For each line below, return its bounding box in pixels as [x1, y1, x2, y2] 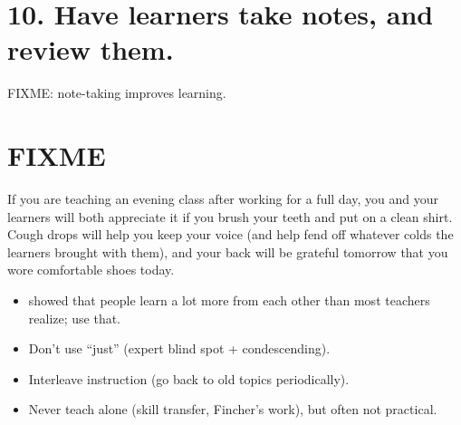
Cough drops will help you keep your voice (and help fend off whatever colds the [7, 225, 454, 244]
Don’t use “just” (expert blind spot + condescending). [28, 339, 331, 358]
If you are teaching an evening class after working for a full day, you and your [7, 189, 438, 208]
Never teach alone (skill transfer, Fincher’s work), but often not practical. [28, 400, 437, 419]
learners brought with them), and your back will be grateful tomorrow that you [7, 242, 448, 261]
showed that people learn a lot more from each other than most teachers [28, 291, 430, 309]
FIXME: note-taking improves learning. [7, 83, 226, 102]
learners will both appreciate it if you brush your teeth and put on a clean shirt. [7, 207, 453, 226]
